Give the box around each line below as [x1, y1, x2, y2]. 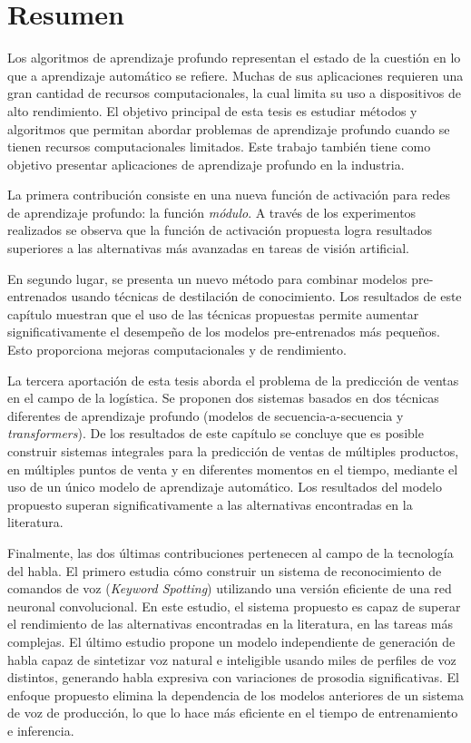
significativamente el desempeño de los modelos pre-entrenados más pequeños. [7, 322, 440, 341]
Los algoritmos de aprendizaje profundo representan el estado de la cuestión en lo [7, 48, 461, 67]
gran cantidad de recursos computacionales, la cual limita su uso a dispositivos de [7, 83, 462, 103]
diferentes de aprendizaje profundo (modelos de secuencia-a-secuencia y [7, 406, 404, 425]
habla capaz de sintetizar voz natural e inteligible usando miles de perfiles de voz [7, 650, 456, 669]
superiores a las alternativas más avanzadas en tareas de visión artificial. [7, 239, 409, 258]
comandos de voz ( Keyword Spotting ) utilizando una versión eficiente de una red [7, 579, 452, 598]
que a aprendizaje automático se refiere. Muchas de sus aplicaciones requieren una [7, 65, 464, 84]
